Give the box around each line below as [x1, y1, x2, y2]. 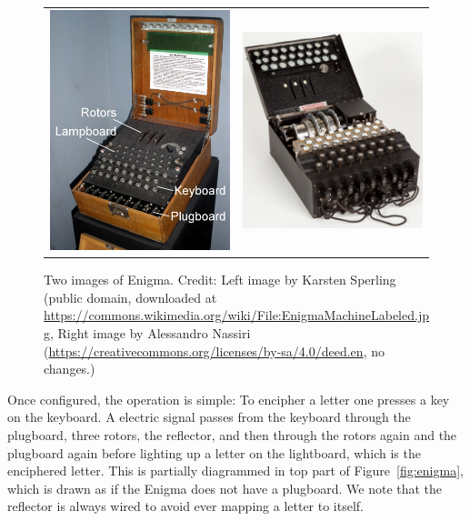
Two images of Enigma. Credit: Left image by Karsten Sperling [44, 270, 396, 289]
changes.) [44, 359, 95, 378]
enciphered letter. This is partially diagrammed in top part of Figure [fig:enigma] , [7, 461, 464, 480]
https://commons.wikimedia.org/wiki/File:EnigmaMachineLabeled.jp [44, 306, 429, 325]
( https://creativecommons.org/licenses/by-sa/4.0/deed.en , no [44, 341, 385, 360]
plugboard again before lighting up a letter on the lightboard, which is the [7, 443, 421, 462]
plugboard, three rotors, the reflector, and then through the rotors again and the [7, 425, 457, 444]
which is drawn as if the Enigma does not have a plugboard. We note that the [7, 478, 443, 497]
